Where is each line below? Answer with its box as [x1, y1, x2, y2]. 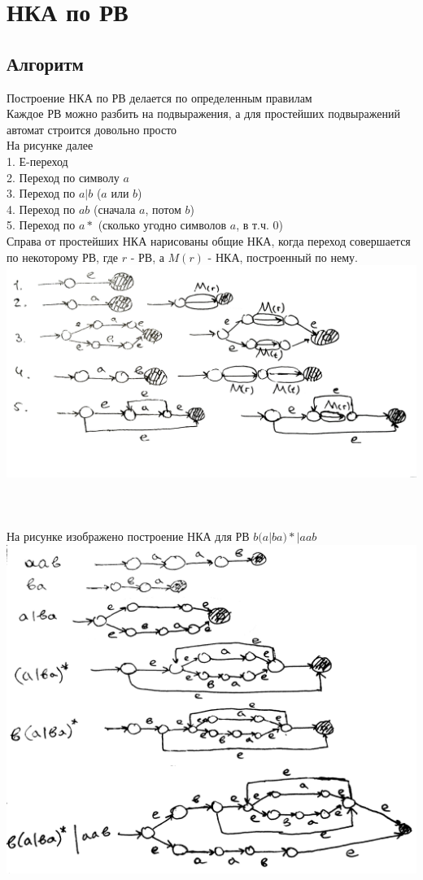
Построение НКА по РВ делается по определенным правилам [7, 89, 312, 106]
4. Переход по [7, 200, 76, 217]
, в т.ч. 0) [236, 216, 284, 233]
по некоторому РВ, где [7, 248, 119, 265]
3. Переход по [7, 185, 76, 202]
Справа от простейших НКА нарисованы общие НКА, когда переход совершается [7, 232, 411, 249]
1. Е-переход [7, 152, 68, 169]
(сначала [94, 200, 136, 217]
